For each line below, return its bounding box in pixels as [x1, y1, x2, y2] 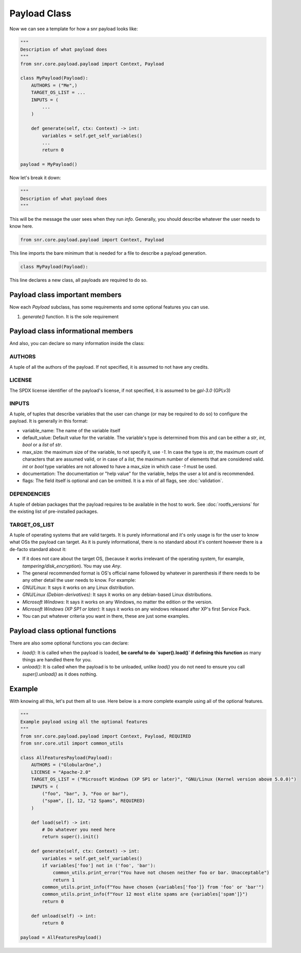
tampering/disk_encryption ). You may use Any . [22, 563, 122, 569]
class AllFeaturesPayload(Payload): [20, 755, 113, 761]
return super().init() [42, 834, 100, 840]
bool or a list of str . [22, 442, 63, 448]
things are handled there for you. [22, 657, 92, 663]
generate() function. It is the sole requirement [22, 313, 119, 319]
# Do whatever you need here [42, 827, 116, 832]
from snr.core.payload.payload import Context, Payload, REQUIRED [20, 733, 191, 739]
